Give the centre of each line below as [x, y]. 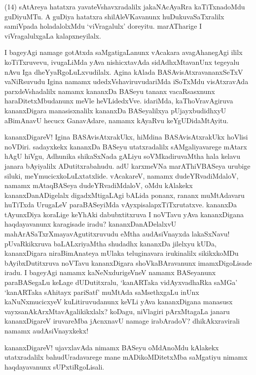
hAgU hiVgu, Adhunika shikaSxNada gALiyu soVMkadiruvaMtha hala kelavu [123, 156]
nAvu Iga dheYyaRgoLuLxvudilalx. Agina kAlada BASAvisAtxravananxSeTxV [124, 71]
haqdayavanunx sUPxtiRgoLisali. [55, 366]
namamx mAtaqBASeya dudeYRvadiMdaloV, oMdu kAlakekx [99, 185]
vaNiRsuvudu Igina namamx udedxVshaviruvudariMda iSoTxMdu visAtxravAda [127, 81]
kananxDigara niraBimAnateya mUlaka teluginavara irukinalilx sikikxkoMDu [122, 253]
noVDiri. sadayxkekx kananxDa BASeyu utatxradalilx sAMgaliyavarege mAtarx [126, 146]
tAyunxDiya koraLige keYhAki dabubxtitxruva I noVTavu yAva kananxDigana [124, 214]
